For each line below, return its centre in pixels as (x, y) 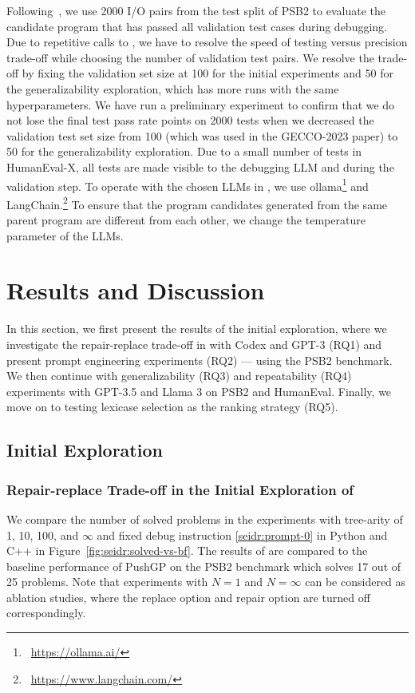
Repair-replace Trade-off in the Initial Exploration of (180, 489)
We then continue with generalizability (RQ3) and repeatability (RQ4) (179, 376)
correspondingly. (46, 613)
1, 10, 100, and (43, 535)
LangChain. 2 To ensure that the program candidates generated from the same (197, 203)
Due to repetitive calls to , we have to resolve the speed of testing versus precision (207, 42)
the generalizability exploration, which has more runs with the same (173, 88)
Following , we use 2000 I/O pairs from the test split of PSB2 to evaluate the (196, 10)
